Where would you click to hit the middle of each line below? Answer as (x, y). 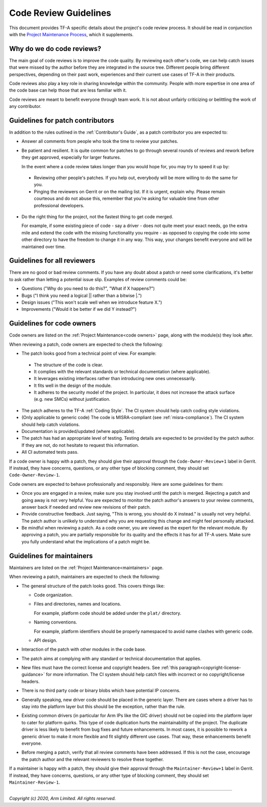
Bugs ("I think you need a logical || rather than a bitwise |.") (82, 295)
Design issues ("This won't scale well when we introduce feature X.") (92, 302)
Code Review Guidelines (60, 13)
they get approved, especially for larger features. (71, 157)
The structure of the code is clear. (68, 365)
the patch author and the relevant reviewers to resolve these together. (93, 759)
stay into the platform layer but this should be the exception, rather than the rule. (103, 707)
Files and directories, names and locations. (77, 604)
